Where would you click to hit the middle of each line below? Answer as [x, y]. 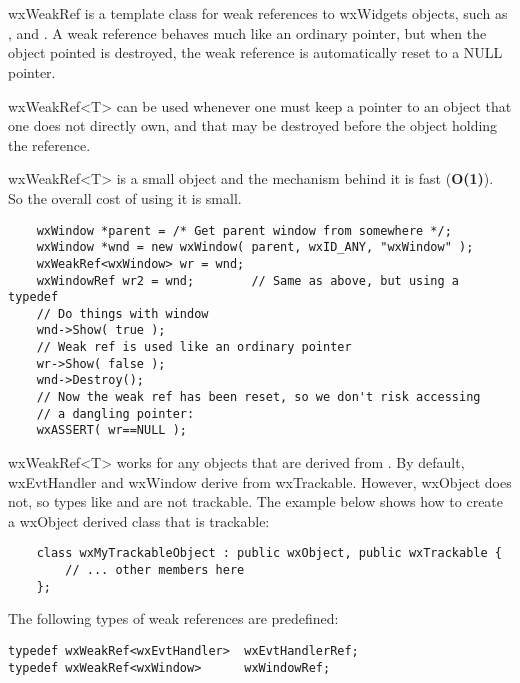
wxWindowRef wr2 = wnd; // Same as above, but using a [248, 280]
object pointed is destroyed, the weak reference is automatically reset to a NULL [255, 52]
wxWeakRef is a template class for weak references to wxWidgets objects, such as [258, 13]
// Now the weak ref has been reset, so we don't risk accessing [258, 397]
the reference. [49, 144]
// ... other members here [155, 570]
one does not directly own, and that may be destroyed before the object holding [253, 125]
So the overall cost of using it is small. [125, 197]
